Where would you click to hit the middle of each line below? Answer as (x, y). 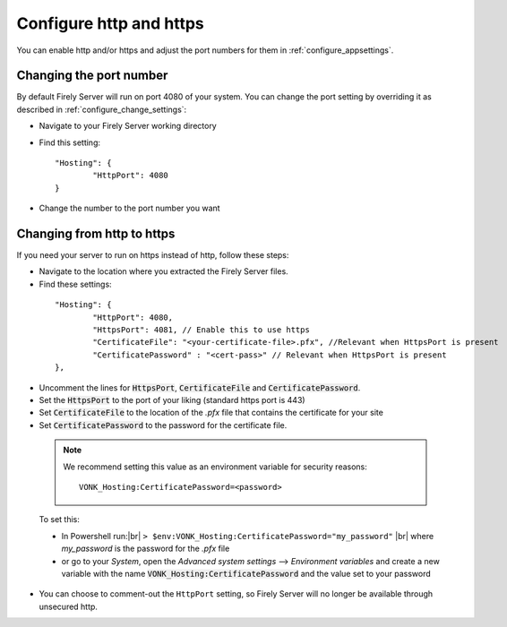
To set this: (60, 520)
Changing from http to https (96, 234)
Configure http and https (111, 23)
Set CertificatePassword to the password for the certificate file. (163, 425)
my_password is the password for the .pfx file (146, 549)
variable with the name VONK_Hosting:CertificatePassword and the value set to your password (246, 573)
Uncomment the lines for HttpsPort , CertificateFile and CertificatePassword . (200, 387)
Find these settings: (75, 284)
